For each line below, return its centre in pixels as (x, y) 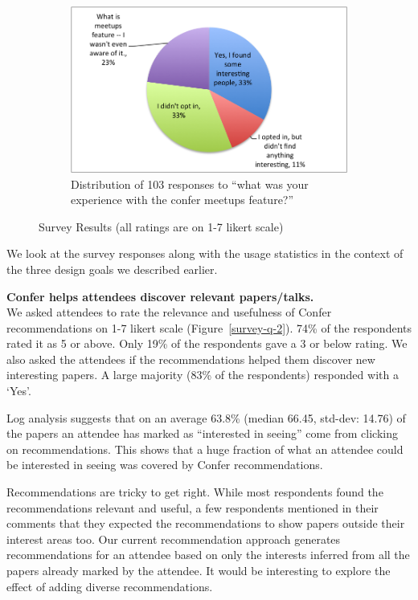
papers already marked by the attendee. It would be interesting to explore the (199, 570)
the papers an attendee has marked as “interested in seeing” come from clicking (202, 433)
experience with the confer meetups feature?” (182, 200)
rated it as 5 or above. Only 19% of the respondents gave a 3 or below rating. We (207, 343)
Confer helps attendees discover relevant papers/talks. (160, 296)
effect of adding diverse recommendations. (110, 586)
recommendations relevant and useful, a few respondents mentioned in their (193, 507)
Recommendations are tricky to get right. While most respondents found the (195, 492)
